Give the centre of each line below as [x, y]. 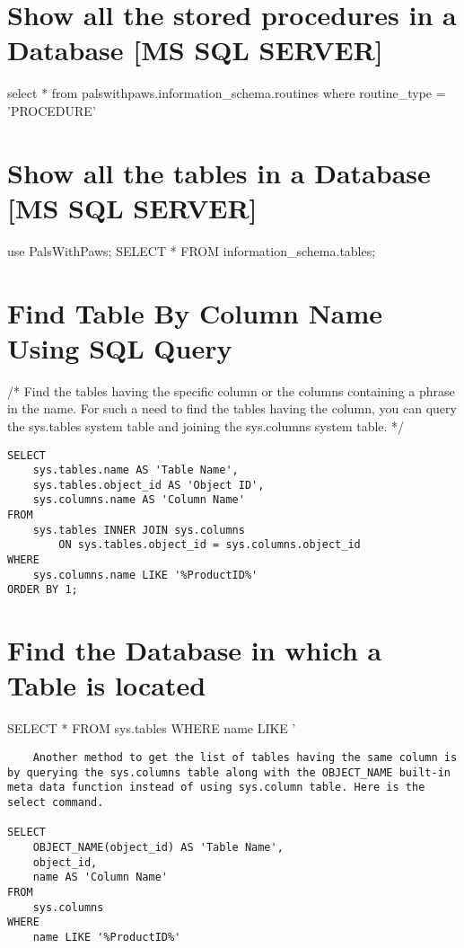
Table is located [107, 685]
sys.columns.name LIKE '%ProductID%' [145, 575]
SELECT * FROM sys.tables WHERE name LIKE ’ [152, 728]
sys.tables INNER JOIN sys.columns [139, 530]
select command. [56, 802]
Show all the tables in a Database [219, 172]
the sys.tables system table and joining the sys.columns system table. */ [206, 425]
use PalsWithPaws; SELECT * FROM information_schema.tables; [192, 250]
